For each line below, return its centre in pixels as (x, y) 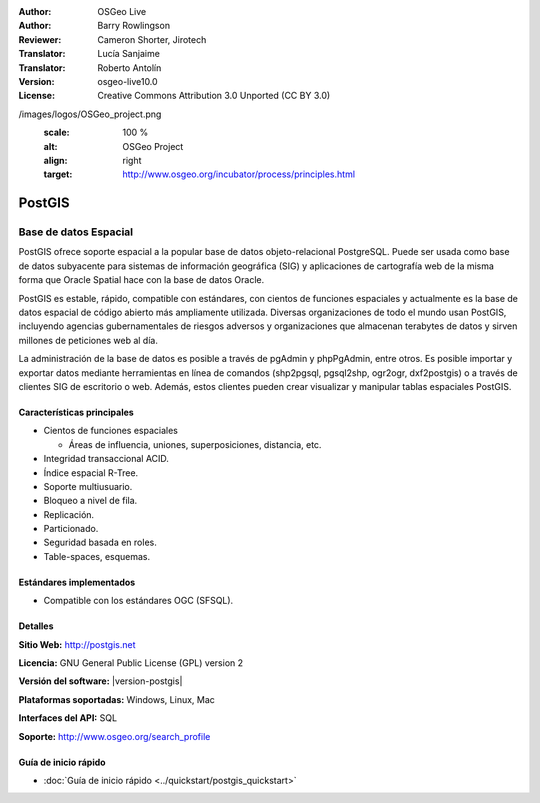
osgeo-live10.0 (128, 81)
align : (55, 160)
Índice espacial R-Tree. (91, 472)
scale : (56, 132)
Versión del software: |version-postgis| (100, 681)
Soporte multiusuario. (88, 486)
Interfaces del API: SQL (68, 718)
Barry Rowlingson (133, 26)
